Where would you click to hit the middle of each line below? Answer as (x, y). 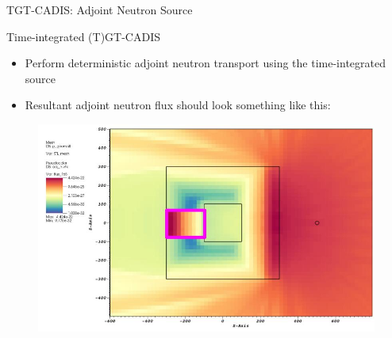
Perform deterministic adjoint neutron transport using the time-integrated (205, 63)
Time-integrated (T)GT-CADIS (83, 36)
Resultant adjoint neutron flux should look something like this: (178, 105)
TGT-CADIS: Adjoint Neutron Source (100, 9)
